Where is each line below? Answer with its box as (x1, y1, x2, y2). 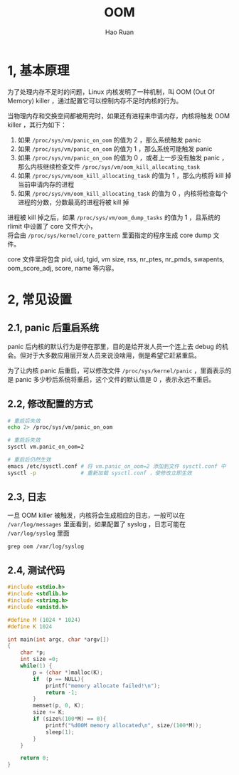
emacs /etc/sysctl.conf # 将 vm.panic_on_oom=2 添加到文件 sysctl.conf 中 (7, 462, 226, 470)
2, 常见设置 (7, 291, 73, 307)
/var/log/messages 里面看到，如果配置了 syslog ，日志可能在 (7, 520, 186, 529)
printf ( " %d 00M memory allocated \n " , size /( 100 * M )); (45, 722, 202, 729)
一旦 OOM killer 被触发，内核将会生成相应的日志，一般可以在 (7, 511, 186, 520)
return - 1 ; (45, 689, 78, 696)
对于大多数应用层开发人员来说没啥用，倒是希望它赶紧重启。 (26, 350, 201, 360)
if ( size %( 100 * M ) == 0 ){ (33, 715, 107, 722)
